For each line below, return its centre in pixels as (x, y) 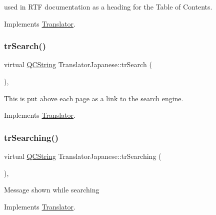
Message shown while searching (52, 190)
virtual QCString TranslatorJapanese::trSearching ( (83, 156)
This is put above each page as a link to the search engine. (94, 98)
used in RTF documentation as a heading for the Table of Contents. (108, 7)
